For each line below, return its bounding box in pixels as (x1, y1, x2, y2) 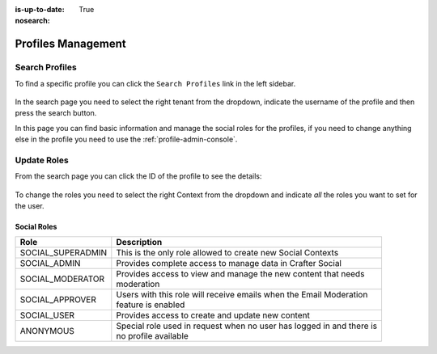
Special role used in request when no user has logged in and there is (116, 320, 378, 331)
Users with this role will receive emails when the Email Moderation (116, 289, 368, 301)
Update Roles (15, 154, 69, 166)
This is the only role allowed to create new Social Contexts (116, 247, 339, 259)
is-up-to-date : (15, 5, 65, 14)
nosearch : (15, 16, 50, 26)
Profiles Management (15, 37, 126, 51)
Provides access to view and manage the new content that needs (116, 268, 365, 280)
